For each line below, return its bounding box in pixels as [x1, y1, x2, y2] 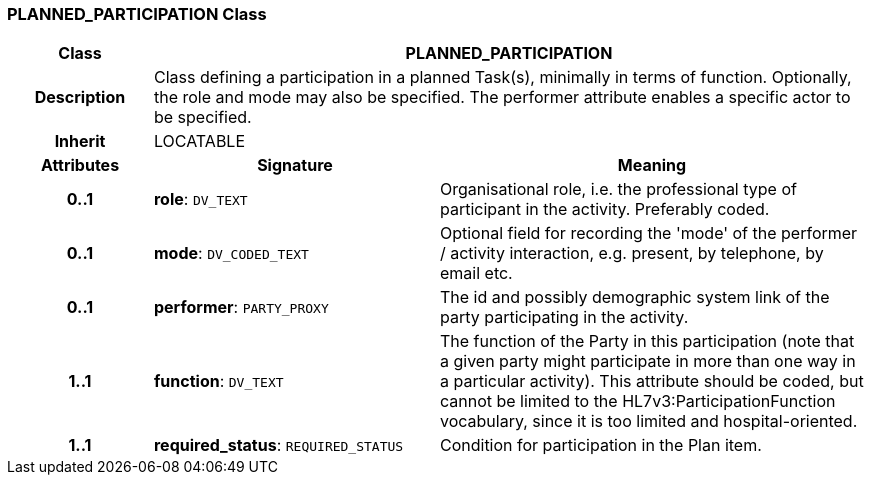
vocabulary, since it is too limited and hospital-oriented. [439, 411, 858, 432]
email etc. [439, 263, 513, 284]
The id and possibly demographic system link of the [439, 287, 830, 308]
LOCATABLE [153, 131, 246, 152]
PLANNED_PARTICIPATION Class [7, 4, 267, 24]
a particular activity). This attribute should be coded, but [439, 371, 864, 392]
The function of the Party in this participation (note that [439, 331, 855, 352]
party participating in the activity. [439, 307, 689, 328]
